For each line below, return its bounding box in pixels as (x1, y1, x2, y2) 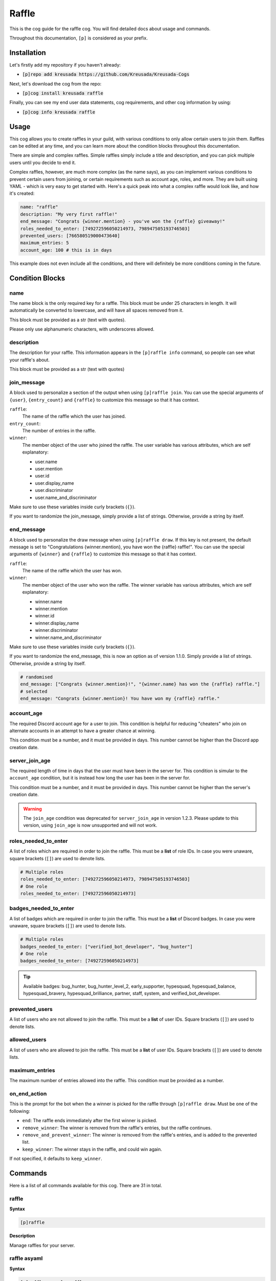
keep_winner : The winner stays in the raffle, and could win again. (22, 1146, 163, 1152)
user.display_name (35, 480, 74, 486)
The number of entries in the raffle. (22, 428, 97, 434)
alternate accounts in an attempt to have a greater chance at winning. (9, 728, 156, 734)
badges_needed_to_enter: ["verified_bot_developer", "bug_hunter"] (20, 943, 193, 949)
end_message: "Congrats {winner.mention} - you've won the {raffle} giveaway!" (20, 218, 225, 224)
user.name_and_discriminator (35, 494, 97, 501)
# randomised (20, 674, 53, 680)
